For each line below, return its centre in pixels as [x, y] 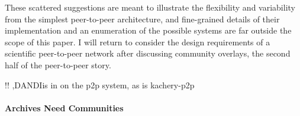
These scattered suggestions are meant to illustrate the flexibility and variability [150, 7]
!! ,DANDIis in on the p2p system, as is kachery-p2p [100, 84]
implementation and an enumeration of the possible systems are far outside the [148, 30]
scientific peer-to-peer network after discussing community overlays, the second [148, 53]
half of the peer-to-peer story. [58, 64]
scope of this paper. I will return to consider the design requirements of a [138, 42]
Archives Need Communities [64, 107]
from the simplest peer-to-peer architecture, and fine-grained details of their [142, 19]
